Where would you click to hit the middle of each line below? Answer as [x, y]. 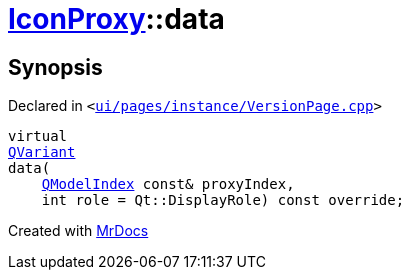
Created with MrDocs [78, 231]
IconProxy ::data [116, 19]
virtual [38, 136]
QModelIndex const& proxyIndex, [168, 184]
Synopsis [55, 67]
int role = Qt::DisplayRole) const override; [223, 200]
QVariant [42, 152]
